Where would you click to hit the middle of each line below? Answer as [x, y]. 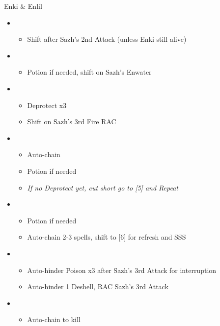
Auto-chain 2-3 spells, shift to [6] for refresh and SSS [107, 237]
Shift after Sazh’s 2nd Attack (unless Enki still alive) [107, 39]
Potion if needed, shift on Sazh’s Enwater [89, 72]
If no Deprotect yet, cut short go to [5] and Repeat [103, 187]
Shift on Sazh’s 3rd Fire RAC [72, 122]
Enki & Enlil [23, 6]
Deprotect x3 [47, 105]
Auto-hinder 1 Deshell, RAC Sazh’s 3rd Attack [98, 286]
